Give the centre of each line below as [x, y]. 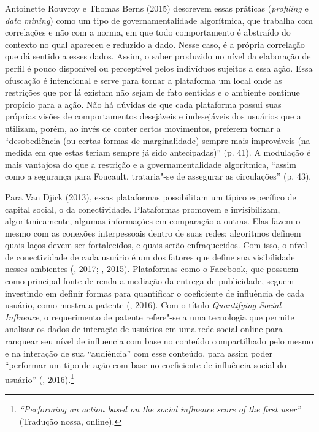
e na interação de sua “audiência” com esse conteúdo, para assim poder [139, 353]
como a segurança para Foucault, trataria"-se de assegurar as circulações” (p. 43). [158, 176]
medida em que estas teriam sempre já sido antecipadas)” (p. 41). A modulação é [158, 152]
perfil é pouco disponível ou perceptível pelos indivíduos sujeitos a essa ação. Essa [159, 68]
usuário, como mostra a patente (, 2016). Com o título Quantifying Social [143, 305]
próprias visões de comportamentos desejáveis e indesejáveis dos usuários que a [153, 116]
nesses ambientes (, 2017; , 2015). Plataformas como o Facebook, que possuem [152, 269]
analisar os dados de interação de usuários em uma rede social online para [144, 329]
